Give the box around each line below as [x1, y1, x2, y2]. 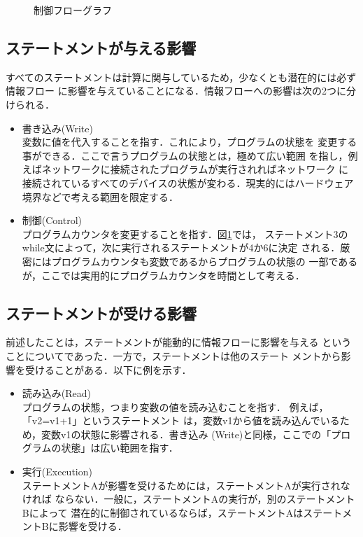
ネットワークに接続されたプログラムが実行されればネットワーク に [41, 162, 349, 176]
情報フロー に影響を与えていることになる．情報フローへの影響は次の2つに [6, 83, 346, 98]
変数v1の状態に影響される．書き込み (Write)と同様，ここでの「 [41, 426, 332, 441]
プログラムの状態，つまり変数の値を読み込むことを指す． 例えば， [22, 399, 329, 414]
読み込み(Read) [22, 386, 91, 400]
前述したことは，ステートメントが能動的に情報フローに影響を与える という [6, 335, 352, 349]
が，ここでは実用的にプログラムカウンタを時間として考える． [22, 267, 305, 282]
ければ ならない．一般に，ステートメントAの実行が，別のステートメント [22, 491, 355, 506]
